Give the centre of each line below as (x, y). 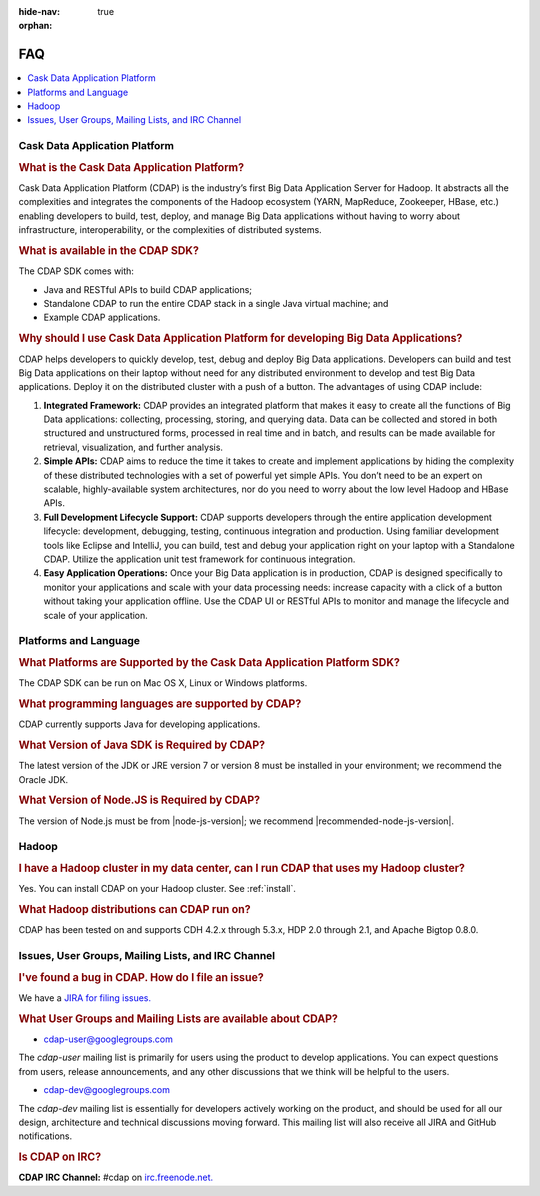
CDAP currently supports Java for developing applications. (139, 724)
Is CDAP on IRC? (60, 1157)
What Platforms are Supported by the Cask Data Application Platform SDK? (209, 662)
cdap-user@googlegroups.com (108, 1039)
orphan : (35, 26)
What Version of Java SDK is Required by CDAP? (141, 745)
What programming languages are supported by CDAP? (160, 703)
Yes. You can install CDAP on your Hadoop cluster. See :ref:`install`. (157, 889)
